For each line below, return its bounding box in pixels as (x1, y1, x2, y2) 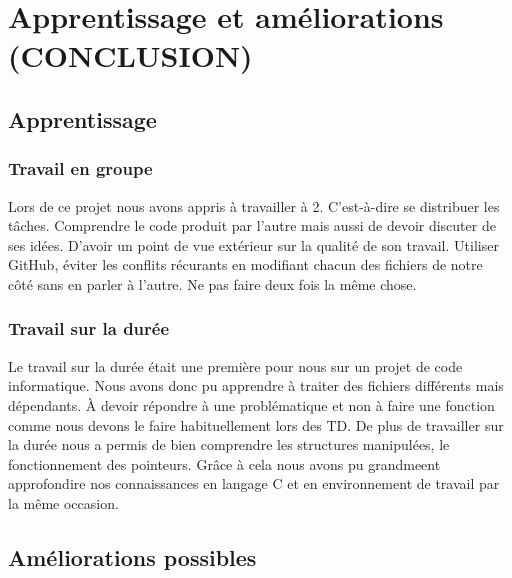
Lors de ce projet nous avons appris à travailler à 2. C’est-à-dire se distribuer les (8, 195, 500, 216)
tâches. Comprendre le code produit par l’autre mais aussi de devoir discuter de (8, 215, 496, 236)
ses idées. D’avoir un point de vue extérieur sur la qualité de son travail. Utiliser (8, 234, 499, 255)
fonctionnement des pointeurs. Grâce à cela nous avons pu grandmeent (8, 453, 441, 474)
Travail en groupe (8, 156, 153, 181)
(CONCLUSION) (8, 35, 253, 76)
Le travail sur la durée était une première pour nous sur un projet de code (8, 355, 463, 376)
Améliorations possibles (8, 541, 257, 572)
